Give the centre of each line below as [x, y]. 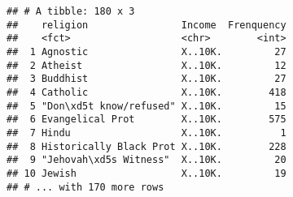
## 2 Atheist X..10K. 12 [146, 65]
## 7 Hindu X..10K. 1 [146, 133]
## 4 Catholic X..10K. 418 [146, 92]
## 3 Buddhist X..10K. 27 [146, 79]
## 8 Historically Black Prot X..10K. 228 [146, 146]
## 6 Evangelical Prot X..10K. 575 [146, 120]
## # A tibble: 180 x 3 [71, 11]
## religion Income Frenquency [146, 25]
